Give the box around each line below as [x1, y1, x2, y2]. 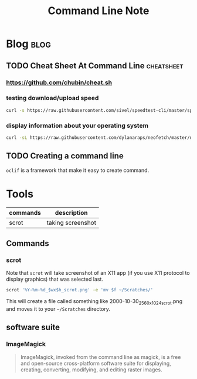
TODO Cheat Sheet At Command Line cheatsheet [6, 61, 184, 71]
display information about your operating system [6, 121, 148, 129]
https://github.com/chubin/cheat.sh [6, 78, 113, 87]
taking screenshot [46, 218, 97, 227]
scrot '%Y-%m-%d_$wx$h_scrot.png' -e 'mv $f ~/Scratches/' [6, 287, 154, 293]
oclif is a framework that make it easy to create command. [6, 167, 150, 174]
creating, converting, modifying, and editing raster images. [20, 366, 162, 373]
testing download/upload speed [6, 94, 99, 102]
